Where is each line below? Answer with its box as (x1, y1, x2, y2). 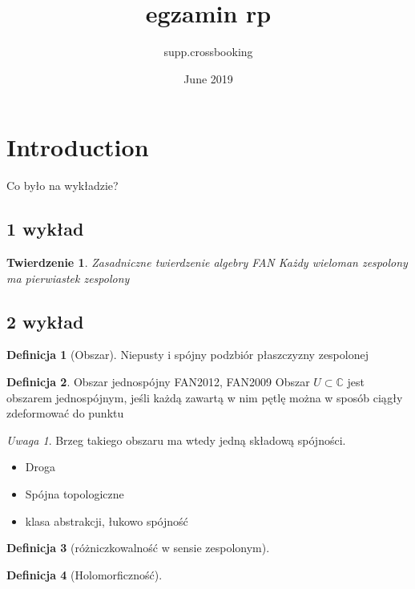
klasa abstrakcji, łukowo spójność (25, 512, 188, 529)
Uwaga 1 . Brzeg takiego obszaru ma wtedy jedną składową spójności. (6, 431, 346, 448)
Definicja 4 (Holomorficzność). (6, 566, 163, 583)
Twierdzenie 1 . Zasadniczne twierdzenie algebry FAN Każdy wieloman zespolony (6, 254, 408, 271)
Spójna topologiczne (25, 486, 124, 502)
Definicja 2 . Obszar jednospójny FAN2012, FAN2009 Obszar (6, 373, 310, 390)
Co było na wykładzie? (6, 177, 119, 194)
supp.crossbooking (163, 43, 253, 60)
